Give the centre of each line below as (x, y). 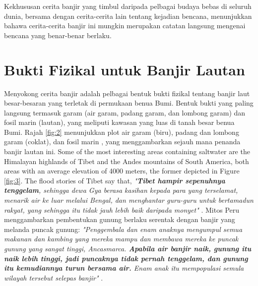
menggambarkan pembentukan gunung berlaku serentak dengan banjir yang (120, 219)
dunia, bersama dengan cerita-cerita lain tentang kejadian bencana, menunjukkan (128, 16)
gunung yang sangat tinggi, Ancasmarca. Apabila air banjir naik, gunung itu (128, 248)
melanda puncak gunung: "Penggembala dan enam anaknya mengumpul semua (123, 229)
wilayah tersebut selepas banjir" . (54, 277)
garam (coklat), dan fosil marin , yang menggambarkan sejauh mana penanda (122, 142)
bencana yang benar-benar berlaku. (58, 35)
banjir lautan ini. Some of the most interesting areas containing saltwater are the (127, 151)
